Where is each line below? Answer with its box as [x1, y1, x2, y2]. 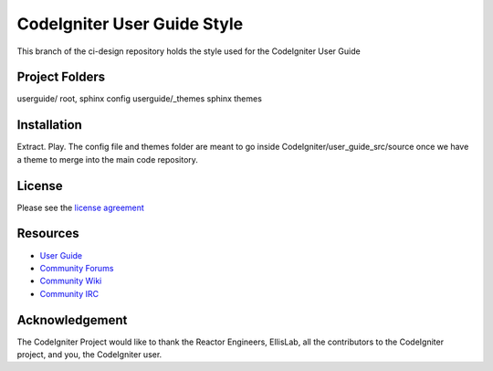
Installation [16, 117, 82, 132]
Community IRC [39, 288, 100, 299]
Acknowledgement [16, 312, 128, 328]
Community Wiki [39, 275, 102, 287]
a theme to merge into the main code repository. [16, 154, 198, 164]
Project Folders [16, 69, 106, 85]
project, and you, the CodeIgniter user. [16, 349, 163, 360]
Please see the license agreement [16, 202, 145, 213]
